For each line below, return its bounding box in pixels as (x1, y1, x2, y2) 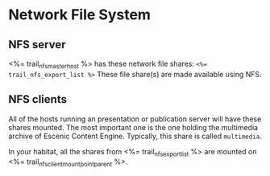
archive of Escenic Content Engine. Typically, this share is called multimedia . (8, 131, 262, 141)
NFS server (8, 38, 66, 51)
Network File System (8, 6, 152, 24)
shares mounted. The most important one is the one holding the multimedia (8, 122, 259, 132)
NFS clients (8, 92, 67, 106)
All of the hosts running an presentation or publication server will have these (8, 114, 262, 124)
